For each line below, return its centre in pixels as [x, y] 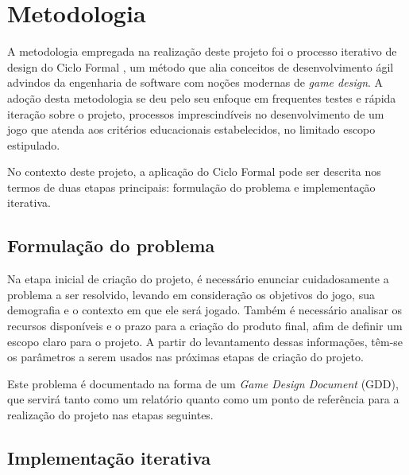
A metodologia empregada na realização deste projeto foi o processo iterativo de [202, 51]
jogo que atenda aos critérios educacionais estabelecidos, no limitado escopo [191, 129]
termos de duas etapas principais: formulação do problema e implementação [191, 187]
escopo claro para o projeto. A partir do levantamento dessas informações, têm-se [205, 341]
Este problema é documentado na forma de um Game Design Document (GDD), [203, 383]
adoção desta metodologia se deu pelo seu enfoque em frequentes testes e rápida [202, 97]
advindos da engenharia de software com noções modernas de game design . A [195, 82]
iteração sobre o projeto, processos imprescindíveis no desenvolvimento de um [196, 113]
